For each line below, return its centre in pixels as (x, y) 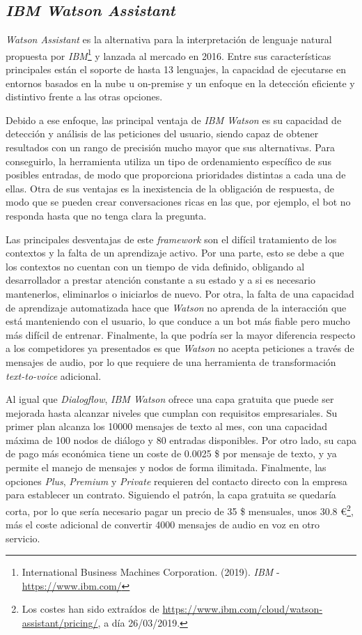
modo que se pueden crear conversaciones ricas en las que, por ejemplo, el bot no (178, 202)
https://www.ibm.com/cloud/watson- (243, 609)
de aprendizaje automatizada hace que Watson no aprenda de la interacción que (176, 307)
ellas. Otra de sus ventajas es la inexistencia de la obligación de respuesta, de (170, 188)
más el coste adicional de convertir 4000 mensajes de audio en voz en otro (163, 525)
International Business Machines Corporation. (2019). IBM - (151, 572)
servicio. (23, 538)
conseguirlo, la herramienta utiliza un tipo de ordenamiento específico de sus (168, 161)
